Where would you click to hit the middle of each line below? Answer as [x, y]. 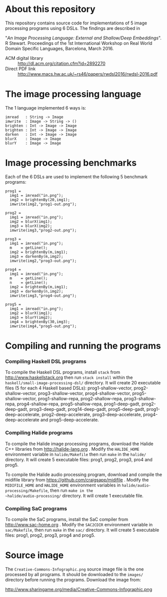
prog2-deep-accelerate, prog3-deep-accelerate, [92, 415]
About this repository [50, 9]
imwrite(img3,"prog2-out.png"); [43, 230]
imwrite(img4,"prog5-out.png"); [43, 326]
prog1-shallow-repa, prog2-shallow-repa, [81, 399]
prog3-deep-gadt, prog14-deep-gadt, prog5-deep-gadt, [87, 409]
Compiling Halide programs [39, 433]
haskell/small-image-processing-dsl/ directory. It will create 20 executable [83, 383]
